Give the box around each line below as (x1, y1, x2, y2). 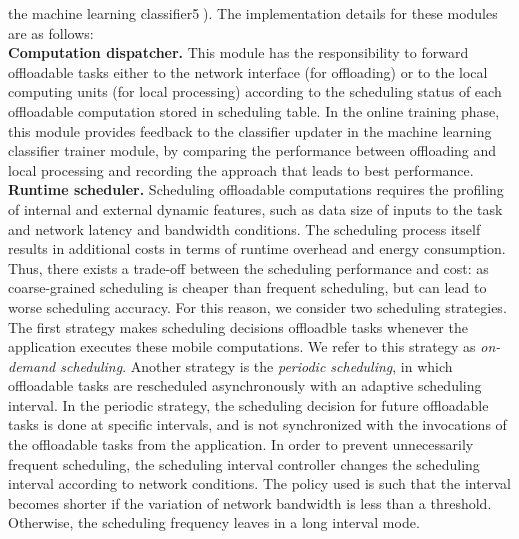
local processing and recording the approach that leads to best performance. (8, 159, 474, 180)
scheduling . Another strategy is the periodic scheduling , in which (60, 355, 453, 376)
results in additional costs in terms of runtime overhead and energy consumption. (8, 238, 506, 259)
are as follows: (8, 22, 94, 43)
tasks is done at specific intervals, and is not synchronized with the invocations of (8, 414, 507, 435)
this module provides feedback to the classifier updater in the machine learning (8, 120, 492, 141)
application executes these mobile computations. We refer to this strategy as (8, 336, 476, 357)
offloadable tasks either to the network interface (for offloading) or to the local (8, 61, 488, 82)
